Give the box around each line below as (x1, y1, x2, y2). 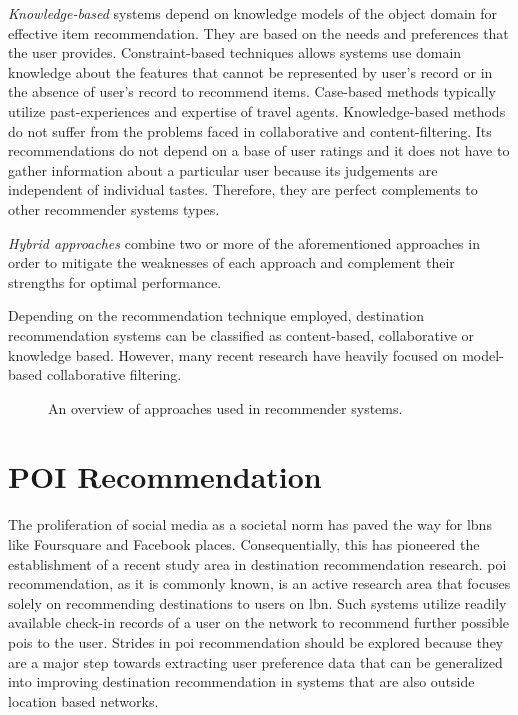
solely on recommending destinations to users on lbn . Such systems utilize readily (8, 592, 507, 613)
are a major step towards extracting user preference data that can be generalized (8, 651, 503, 672)
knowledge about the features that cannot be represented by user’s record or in (8, 61, 493, 82)
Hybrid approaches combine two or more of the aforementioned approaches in (8, 232, 480, 253)
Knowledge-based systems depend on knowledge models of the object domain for (8, 3, 497, 23)
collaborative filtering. (46, 364, 182, 385)
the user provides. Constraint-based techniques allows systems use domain (8, 42, 462, 63)
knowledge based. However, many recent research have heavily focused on (8, 344, 458, 365)
